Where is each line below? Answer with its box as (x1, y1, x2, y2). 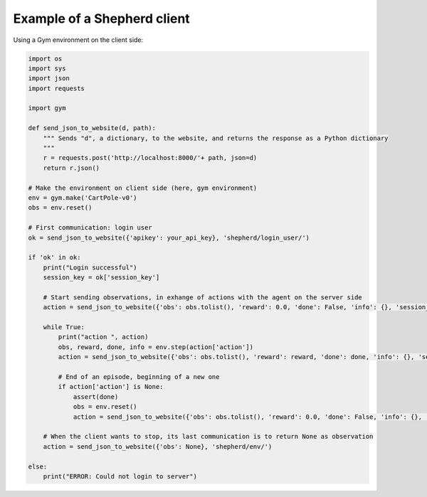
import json (28, 75, 70, 82)
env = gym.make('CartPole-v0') (28, 194, 138, 202)
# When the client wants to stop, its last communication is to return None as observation (43, 432, 374, 441)
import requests (28, 84, 85, 92)
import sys (28, 64, 66, 73)
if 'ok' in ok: (28, 253, 81, 262)
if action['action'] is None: (58, 383, 164, 391)
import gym (28, 104, 66, 112)
